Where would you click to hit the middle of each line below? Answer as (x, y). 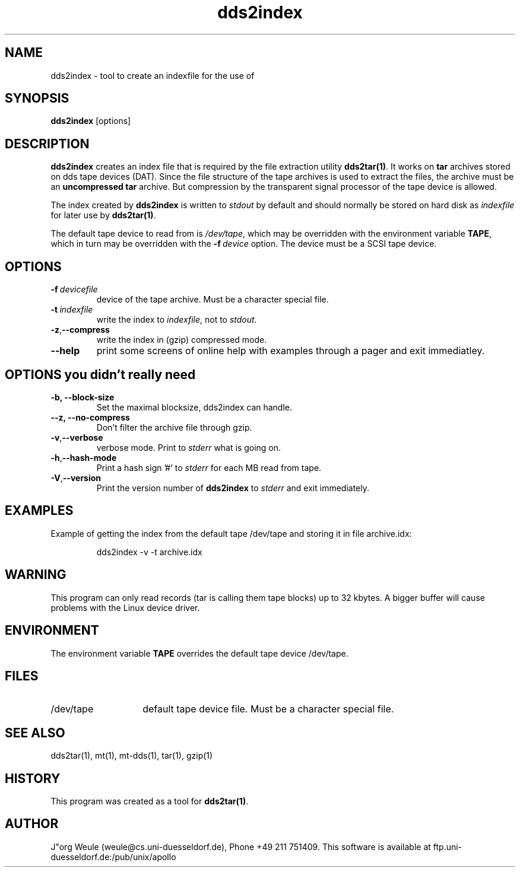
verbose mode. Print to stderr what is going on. (189, 447)
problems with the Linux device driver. (125, 607)
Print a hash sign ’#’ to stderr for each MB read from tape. (209, 467)
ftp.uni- (448, 846)
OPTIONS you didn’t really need (100, 374)
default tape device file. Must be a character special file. (268, 709)
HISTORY (33, 778)
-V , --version (76, 478)
